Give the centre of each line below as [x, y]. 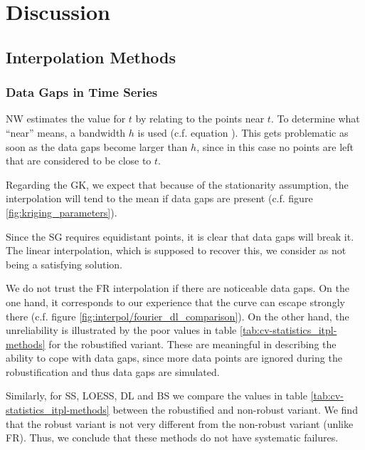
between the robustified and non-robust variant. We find [235, 410]
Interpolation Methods [91, 57]
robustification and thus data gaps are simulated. [113, 371]
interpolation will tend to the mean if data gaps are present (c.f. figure [159, 198]
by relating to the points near [200, 119]
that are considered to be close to [79, 161]
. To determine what [315, 119]
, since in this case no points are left [275, 146]
